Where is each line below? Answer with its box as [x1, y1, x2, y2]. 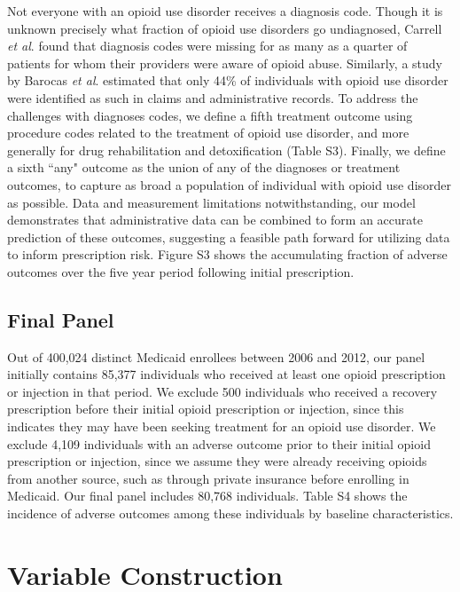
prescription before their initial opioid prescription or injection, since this [7, 399, 404, 418]
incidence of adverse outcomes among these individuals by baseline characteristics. [7, 504, 454, 523]
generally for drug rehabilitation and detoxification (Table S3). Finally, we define [7, 140, 446, 159]
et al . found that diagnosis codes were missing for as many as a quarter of [7, 36, 408, 55]
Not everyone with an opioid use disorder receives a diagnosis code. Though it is [7, 2, 443, 20]
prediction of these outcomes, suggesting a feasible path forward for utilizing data [7, 227, 450, 246]
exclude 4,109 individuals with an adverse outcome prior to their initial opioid [7, 434, 431, 453]
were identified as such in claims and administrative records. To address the [7, 88, 418, 107]
